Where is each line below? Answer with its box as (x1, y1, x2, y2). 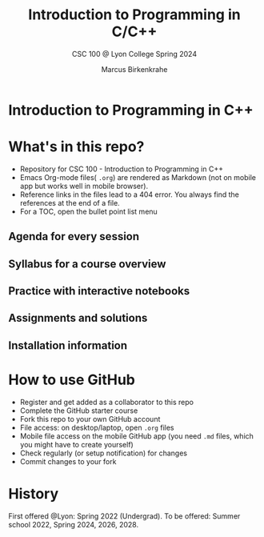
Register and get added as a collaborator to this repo (19, 397, 194, 407)
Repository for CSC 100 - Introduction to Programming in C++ (19, 164, 224, 174)
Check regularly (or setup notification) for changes (19, 448, 188, 458)
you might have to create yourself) (19, 439, 134, 449)
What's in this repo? (8, 138, 145, 156)
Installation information (8, 339, 128, 352)
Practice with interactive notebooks (8, 284, 190, 298)
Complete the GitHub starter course (19, 406, 138, 415)
